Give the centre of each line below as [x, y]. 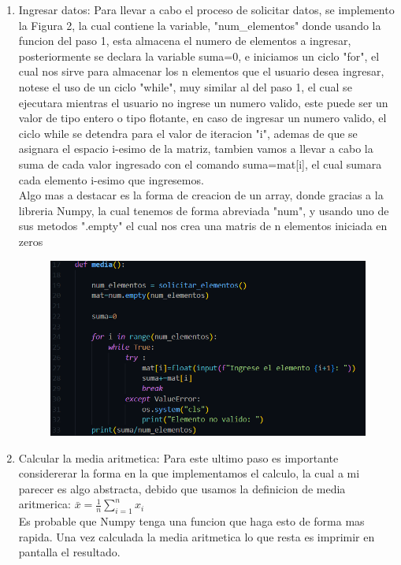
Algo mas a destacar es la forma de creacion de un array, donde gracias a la [201, 195]
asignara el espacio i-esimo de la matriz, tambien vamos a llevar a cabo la [196, 149]
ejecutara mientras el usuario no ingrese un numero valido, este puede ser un [203, 102]
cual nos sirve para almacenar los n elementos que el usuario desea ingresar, [201, 71]
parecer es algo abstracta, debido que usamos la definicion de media [182, 488]
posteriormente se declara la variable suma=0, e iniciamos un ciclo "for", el [199, 56]
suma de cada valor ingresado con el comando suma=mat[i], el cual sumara [200, 164]
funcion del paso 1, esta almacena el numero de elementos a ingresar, [185, 41]
